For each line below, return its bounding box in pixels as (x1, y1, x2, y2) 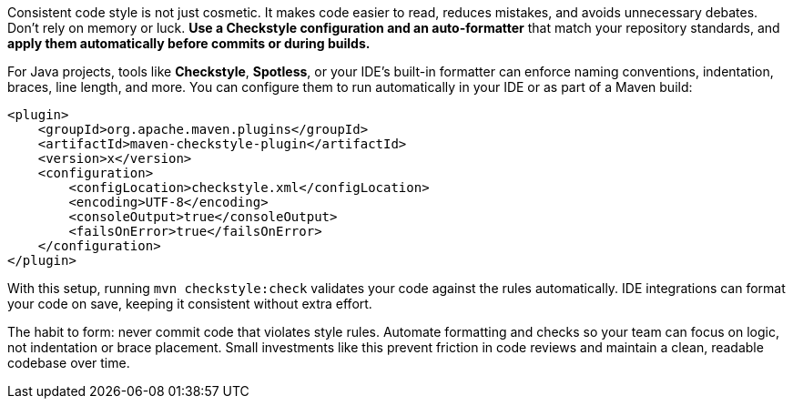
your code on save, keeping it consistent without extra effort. (7, 296, 372, 311)
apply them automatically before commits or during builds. (7, 36, 371, 51)
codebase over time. (7, 355, 130, 370)
